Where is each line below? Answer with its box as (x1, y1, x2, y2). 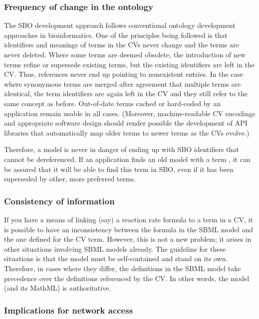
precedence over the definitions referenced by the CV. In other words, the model (4, 273, 250, 283)
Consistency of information (4, 194, 115, 207)
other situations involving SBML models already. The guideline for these (4, 243, 226, 254)
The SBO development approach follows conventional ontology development (4, 20, 236, 30)
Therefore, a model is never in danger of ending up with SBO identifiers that (4, 144, 239, 155)
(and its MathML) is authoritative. (4, 283, 111, 293)
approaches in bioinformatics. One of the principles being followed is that (4, 29, 228, 40)
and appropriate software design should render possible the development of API (4, 118, 248, 128)
